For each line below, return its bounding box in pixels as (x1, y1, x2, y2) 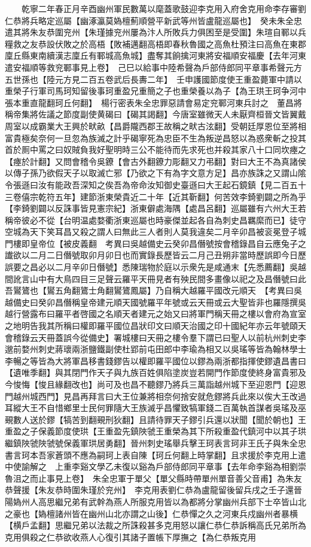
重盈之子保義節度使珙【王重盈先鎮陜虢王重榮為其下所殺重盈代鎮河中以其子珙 (5, 425, 306, 437)
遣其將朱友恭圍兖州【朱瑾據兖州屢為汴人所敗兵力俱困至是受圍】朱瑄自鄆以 (5, 26, 298, 38)
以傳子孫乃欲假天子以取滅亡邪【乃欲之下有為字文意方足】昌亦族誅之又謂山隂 (5, 167, 306, 179)
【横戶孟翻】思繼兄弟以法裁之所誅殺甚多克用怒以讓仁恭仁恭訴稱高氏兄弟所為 (5, 519, 306, 531)
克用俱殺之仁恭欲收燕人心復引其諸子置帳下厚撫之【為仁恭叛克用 (5, 530, 256, 543)
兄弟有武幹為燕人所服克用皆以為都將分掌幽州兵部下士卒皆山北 (63, 495, 306, 507)
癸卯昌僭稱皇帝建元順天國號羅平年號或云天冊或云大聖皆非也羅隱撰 (38, 295, 298, 308)
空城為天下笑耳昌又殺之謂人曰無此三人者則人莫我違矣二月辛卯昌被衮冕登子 (5, 225, 298, 238)
